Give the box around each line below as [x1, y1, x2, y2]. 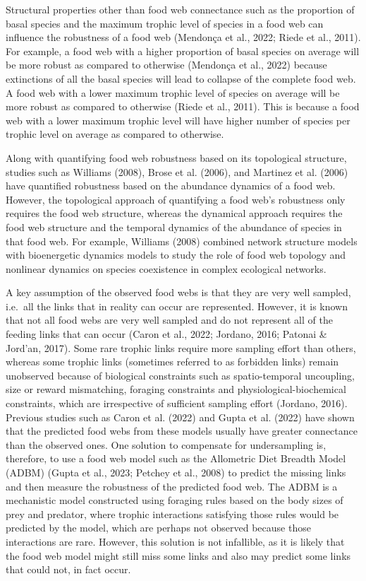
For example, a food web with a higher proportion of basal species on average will [6, 43, 360, 58]
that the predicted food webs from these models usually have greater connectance [6, 423, 358, 438]
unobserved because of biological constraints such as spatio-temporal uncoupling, [6, 368, 355, 382]
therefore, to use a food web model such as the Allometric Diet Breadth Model [6, 451, 346, 466]
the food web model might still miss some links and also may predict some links [6, 548, 351, 563]
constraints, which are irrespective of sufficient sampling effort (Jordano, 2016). [6, 396, 348, 411]
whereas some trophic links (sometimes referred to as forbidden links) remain [6, 354, 339, 369]
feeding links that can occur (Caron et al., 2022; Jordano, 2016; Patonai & [6, 327, 327, 341]
